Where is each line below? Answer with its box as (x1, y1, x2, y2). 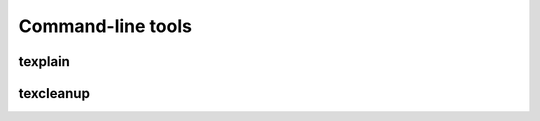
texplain (18, 53, 70, 70)
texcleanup (18, 85, 90, 102)
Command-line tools (18, 15, 192, 37)
